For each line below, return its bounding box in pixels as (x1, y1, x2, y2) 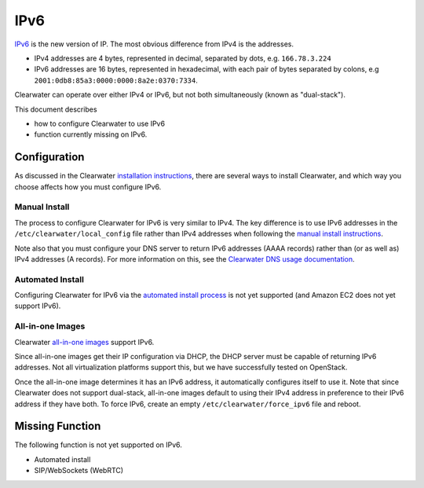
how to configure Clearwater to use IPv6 (34, 119, 165, 128)
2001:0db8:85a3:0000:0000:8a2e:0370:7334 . (34, 75, 198, 85)
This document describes (14, 105, 97, 114)
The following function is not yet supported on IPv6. (14, 440, 182, 449)
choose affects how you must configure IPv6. (14, 182, 162, 192)
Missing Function (14, 420, 101, 433)
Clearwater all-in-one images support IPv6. (14, 337, 155, 347)
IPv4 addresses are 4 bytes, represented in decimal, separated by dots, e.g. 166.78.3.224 (34, 53, 331, 63)
